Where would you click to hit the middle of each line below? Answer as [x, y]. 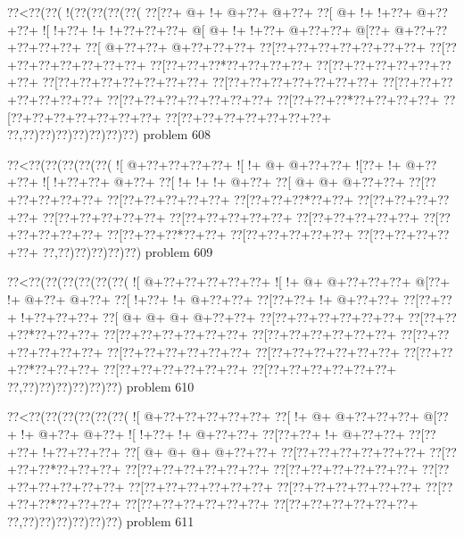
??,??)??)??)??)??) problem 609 [128, 251]
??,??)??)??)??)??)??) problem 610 [101, 386]
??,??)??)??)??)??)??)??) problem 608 [109, 134]
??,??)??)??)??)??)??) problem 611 [101, 521]
